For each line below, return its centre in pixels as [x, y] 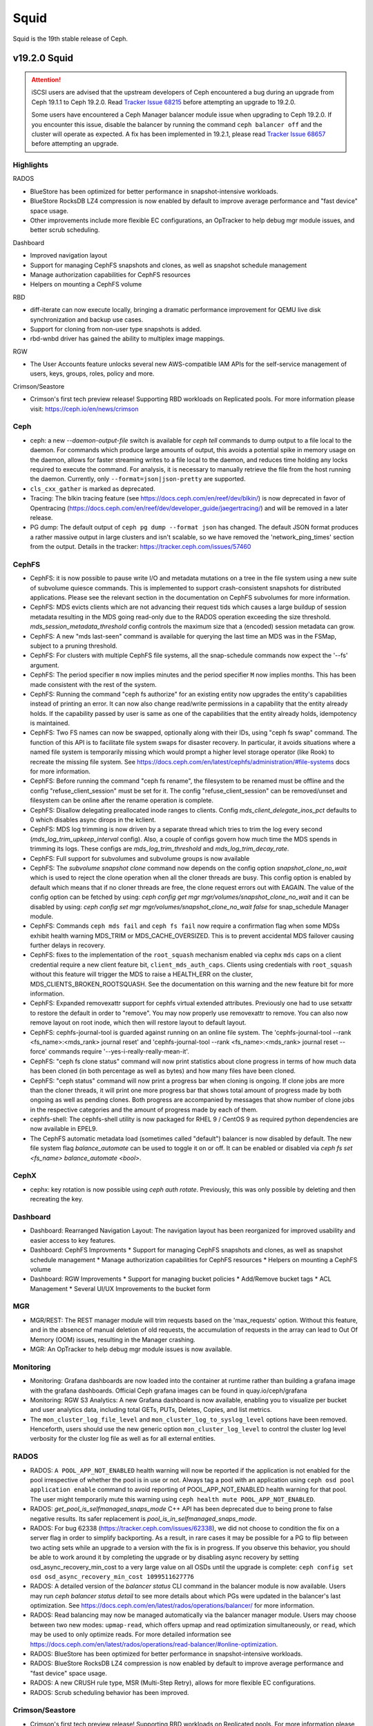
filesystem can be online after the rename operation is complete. [122, 800]
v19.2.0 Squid [43, 58]
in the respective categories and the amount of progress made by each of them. [144, 1109]
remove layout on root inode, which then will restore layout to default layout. [138, 1022]
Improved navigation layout [69, 255]
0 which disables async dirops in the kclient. [93, 820]
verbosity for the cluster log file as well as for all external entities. [123, 1439]
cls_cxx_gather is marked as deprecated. [93, 488]
